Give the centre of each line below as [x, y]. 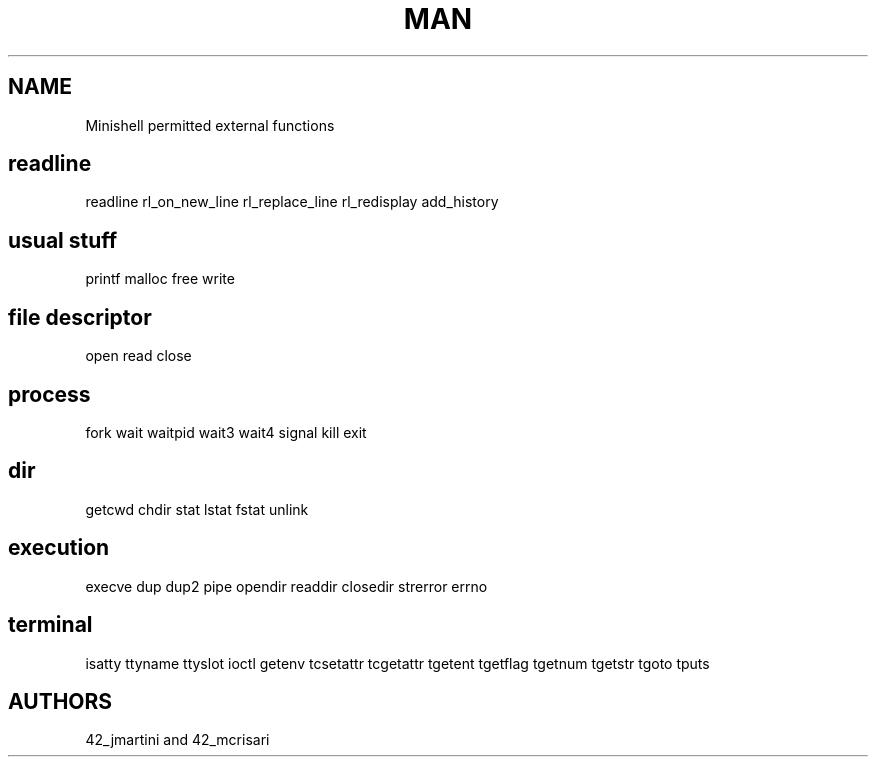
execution [59, 548]
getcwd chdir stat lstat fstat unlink [197, 509]
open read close [138, 356]
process [49, 394]
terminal [50, 625]
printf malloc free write [160, 279]
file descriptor [80, 317]
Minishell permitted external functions [210, 125]
